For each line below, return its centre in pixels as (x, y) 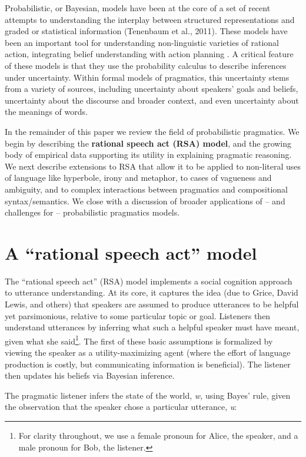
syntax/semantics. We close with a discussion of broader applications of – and (145, 201)
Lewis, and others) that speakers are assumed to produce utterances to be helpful (152, 304)
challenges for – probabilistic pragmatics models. (92, 212)
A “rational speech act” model (131, 252)
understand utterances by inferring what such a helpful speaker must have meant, (152, 327)
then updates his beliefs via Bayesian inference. (90, 375)
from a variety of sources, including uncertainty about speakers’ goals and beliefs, (152, 89)
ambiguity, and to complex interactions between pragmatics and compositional (146, 189)
